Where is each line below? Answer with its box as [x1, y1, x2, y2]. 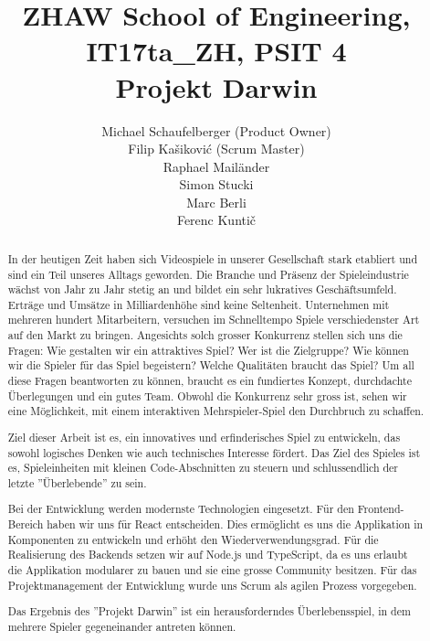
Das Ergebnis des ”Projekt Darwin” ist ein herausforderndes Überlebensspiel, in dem [7, 604, 411, 619]
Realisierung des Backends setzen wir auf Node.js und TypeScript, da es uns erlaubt [7, 547, 408, 562]
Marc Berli [186, 192, 246, 211]
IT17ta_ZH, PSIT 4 [86, 32, 347, 69]
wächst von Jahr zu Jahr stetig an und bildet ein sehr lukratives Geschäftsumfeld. [7, 282, 397, 297]
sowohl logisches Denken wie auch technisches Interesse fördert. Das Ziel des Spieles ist [7, 444, 421, 460]
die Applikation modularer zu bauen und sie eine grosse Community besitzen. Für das [7, 562, 417, 578]
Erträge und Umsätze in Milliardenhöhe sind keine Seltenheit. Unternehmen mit [7, 296, 390, 312]
